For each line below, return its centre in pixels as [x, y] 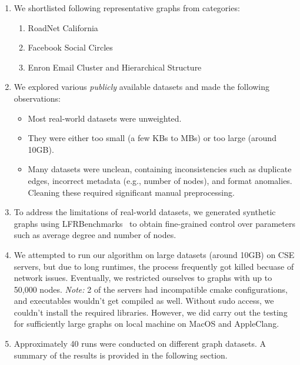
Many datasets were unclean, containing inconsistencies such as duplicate [160, 169]
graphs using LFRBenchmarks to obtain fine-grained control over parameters [154, 223]
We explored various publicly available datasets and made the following [142, 87]
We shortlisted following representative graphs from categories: [127, 8]
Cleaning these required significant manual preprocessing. [131, 192]
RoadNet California [63, 27]
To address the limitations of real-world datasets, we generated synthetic [145, 212]
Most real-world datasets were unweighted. [105, 118]
